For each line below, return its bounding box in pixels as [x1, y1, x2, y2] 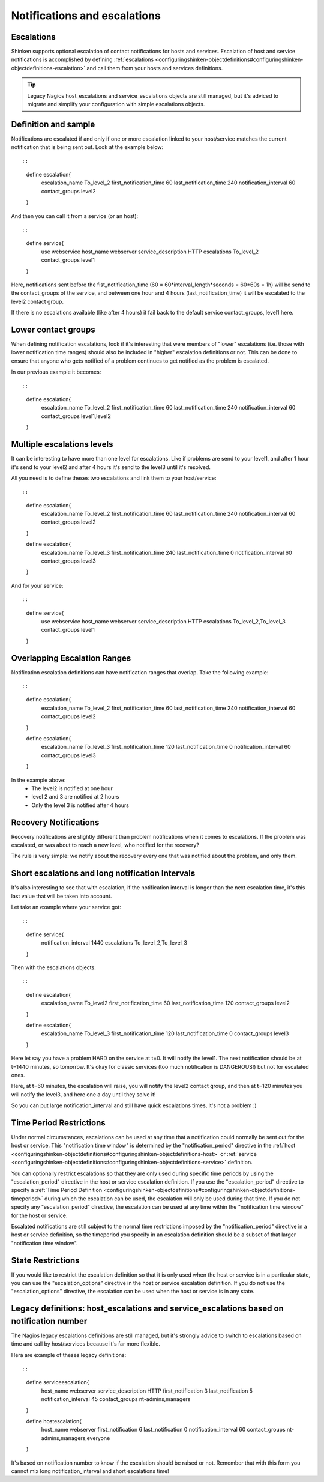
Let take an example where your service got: [11, 904, 121, 911]
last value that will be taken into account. [11, 892, 112, 900]
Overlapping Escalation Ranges [11, 653, 131, 663]
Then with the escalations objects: [11, 964, 96, 971]
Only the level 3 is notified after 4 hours [31, 802, 129, 809]
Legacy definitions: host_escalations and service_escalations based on [11, 1304, 284, 1314]
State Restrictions [11, 1255, 80, 1265]
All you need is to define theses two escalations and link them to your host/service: [11, 474, 217, 482]
